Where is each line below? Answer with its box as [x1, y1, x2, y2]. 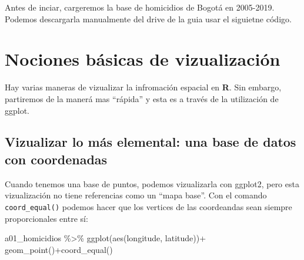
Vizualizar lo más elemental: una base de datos [5, 133, 296, 151]
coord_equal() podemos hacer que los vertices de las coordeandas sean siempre [5, 200, 292, 212]
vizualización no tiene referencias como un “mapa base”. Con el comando [5, 189, 267, 201]
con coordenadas [5, 150, 108, 168]
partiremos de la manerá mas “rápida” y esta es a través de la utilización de [5, 92, 279, 104]
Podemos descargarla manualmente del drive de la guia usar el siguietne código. [5, 12, 292, 25]
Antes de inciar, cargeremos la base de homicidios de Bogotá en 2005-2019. [5, 1, 275, 13]
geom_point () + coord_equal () [5, 243, 113, 255]
